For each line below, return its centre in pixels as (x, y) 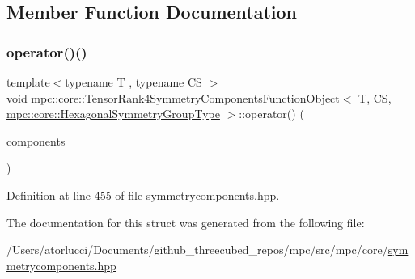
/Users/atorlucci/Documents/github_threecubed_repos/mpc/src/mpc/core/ (197, 249)
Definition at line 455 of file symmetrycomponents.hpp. (143, 194)
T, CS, (375, 97)
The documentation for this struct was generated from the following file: (186, 222)
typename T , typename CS (133, 82)
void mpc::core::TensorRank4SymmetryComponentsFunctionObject (173, 97)
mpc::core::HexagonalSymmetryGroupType (113, 114)
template (28, 82)
